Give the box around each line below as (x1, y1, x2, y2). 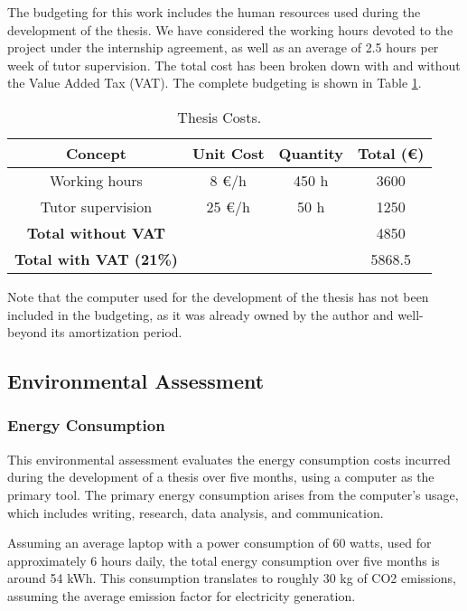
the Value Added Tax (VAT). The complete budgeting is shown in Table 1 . (7, 73, 422, 92)
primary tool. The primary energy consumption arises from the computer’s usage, (7, 484, 459, 503)
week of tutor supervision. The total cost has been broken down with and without (7, 55, 461, 74)
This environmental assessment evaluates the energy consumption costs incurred (7, 449, 451, 468)
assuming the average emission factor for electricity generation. (7, 586, 356, 605)
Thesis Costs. (177, 106, 262, 127)
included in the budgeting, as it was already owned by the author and (7, 305, 394, 324)
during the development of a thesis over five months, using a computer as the (7, 467, 434, 486)
